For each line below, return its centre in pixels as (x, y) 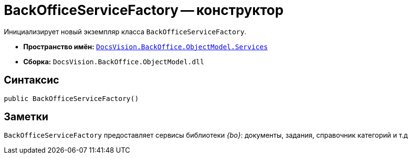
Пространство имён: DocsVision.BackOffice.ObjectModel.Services (146, 46)
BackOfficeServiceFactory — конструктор (144, 10)
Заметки (26, 117)
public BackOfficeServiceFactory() (71, 98)
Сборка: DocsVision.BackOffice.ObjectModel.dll (114, 61)
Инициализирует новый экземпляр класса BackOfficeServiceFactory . (125, 31)
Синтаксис (32, 80)
